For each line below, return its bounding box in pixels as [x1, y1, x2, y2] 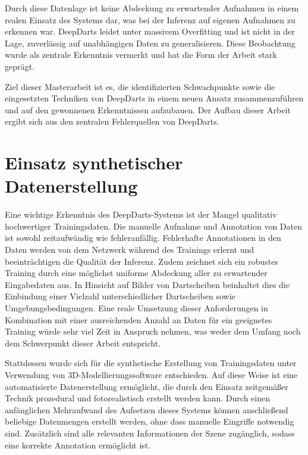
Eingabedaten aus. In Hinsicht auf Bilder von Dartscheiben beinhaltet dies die [5, 278, 290, 290]
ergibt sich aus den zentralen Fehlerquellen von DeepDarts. [5, 115, 219, 128]
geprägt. [5, 60, 34, 72]
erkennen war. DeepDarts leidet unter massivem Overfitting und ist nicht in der [5, 25, 295, 38]
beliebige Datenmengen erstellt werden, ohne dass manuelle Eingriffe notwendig [5, 415, 294, 428]
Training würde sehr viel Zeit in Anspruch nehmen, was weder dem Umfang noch [5, 325, 301, 338]
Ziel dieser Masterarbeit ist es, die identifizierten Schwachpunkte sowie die [5, 80, 275, 92]
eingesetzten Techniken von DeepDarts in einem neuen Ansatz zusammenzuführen [5, 92, 304, 104]
